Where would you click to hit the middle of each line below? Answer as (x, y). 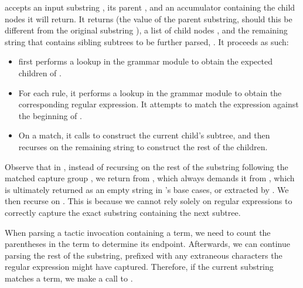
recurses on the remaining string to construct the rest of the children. (143, 146)
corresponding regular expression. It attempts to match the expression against (159, 104)
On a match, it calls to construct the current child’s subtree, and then (144, 135)
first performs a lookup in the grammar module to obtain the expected (145, 61)
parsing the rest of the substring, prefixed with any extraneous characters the (144, 255)
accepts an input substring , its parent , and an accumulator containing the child (150, 7)
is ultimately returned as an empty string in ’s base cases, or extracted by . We (147, 189)
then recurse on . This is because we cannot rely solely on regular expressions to (149, 201)
